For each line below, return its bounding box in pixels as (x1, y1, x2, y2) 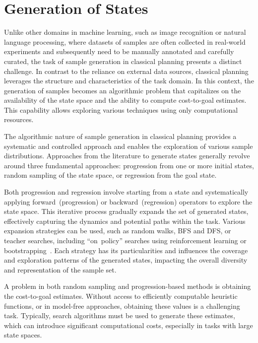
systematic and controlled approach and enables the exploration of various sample (4, 140, 253, 151)
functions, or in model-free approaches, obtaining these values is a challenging (4, 300, 240, 311)
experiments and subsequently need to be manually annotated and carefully (4, 46, 234, 57)
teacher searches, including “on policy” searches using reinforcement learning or (4, 235, 247, 245)
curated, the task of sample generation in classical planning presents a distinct (4, 56, 242, 66)
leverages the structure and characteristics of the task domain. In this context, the (4, 75, 254, 86)
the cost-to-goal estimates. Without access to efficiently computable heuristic (4, 290, 238, 301)
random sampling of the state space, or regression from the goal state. (4, 170, 217, 180)
